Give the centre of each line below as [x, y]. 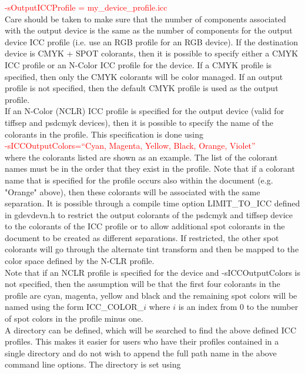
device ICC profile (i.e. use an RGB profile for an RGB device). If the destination [151, 41]
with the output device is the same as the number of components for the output [149, 30]
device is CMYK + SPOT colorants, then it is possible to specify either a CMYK [152, 53]
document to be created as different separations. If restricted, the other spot [142, 237]
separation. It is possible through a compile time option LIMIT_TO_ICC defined [152, 203]
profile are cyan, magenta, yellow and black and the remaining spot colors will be [151, 295]
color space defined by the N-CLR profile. [80, 261]
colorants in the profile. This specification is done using [104, 134]
